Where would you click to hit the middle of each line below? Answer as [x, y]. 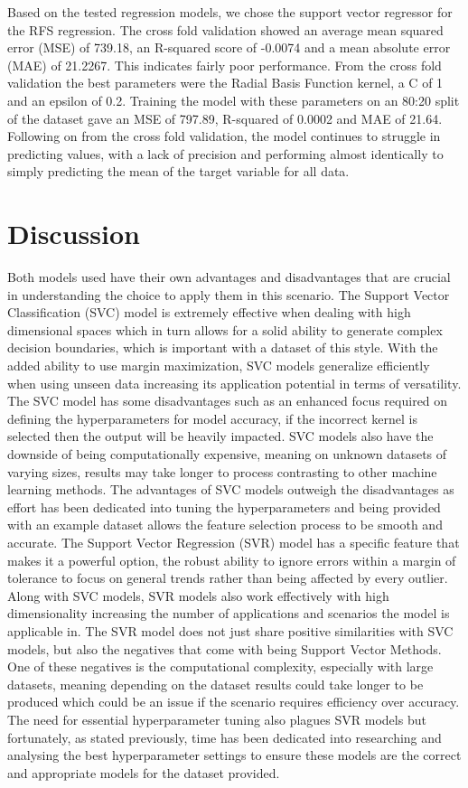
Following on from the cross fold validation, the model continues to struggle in [224, 136]
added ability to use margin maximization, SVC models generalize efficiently [219, 366]
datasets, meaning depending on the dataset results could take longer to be [215, 684]
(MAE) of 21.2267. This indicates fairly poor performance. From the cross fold [225, 65]
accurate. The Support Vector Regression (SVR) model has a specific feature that [234, 542]
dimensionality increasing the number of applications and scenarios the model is [229, 613]
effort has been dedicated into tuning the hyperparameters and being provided [224, 507]
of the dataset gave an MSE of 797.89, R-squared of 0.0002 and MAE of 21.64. [225, 118]
